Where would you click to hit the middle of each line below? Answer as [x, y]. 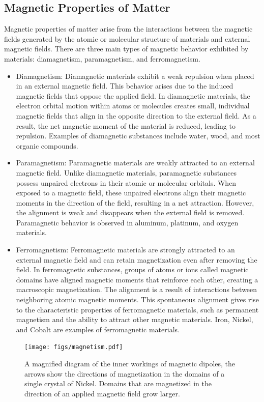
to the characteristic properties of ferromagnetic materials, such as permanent [137, 309]
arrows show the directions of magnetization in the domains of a [125, 373]
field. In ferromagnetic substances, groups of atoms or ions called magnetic [132, 269]
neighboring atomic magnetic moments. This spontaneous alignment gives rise [138, 299]
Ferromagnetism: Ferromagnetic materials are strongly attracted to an [125, 250]
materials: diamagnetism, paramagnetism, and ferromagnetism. [102, 58]
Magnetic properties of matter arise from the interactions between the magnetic [128, 29]
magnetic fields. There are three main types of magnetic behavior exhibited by [126, 49]
